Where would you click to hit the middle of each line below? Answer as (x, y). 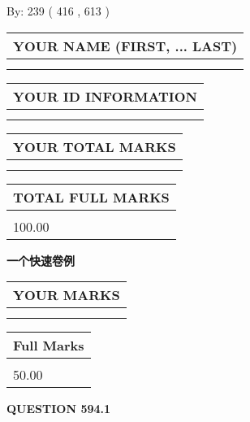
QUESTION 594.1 (59, 409)
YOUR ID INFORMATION (105, 96)
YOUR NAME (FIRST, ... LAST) (125, 46)
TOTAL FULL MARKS (91, 197)
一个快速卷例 (41, 260)
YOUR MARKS (67, 295)
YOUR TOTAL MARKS (95, 146)
